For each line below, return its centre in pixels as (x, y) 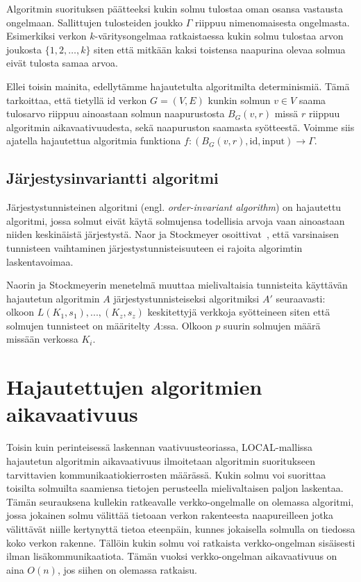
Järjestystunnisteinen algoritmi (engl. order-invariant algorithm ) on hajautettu (174, 207)
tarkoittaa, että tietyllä (55, 100)
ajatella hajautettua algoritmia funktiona (94, 140)
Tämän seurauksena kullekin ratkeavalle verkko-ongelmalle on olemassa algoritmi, (180, 501)
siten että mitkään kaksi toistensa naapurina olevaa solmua (220, 49)
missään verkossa (42, 339)
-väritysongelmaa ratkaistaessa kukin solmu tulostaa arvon (219, 36)
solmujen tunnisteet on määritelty (78, 325)
